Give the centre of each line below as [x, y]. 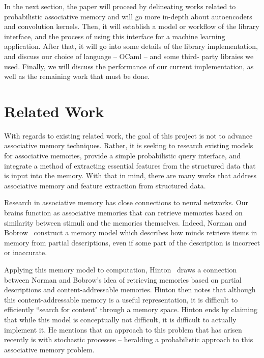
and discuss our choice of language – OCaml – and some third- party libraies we [129, 56]
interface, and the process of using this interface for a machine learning [115, 36]
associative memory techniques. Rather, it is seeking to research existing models [129, 145]
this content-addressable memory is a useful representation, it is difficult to [121, 299]
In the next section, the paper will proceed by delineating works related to [120, 6]
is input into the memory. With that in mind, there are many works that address [130, 175]
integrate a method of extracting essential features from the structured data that [130, 165]
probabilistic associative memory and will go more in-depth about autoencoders [128, 16]
